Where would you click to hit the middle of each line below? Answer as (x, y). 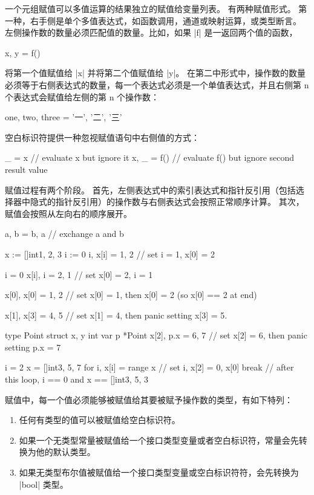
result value (26, 169)
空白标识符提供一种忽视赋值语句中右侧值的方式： (102, 137)
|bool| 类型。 (44, 484)
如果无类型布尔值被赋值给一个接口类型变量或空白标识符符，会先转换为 (159, 472)
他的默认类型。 (66, 452)
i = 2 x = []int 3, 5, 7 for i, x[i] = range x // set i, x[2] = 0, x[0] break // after (149, 367)
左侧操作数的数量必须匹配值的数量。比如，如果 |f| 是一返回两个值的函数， (151, 32)
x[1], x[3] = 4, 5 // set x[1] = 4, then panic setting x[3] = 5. (116, 315)
